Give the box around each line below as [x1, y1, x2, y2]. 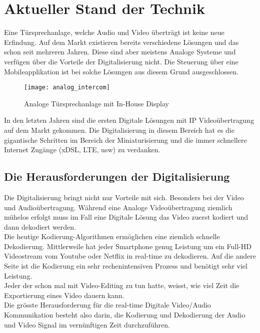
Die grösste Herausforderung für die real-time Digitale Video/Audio [4, 300, 211, 310]
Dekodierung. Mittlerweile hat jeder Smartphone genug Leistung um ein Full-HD [4, 241, 251, 251]
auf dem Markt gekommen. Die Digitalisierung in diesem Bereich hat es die [4, 124, 234, 135]
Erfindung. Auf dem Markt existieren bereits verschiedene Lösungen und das [4, 36, 239, 47]
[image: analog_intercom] [24, 84, 110, 91]
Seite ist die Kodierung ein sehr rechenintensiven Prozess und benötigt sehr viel [4, 261, 247, 271]
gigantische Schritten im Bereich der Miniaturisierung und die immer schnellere [4, 134, 247, 145]
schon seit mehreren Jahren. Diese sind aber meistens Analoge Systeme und [4, 46, 236, 57]
